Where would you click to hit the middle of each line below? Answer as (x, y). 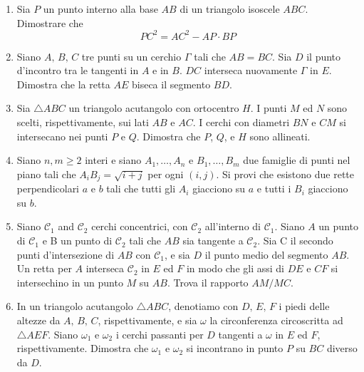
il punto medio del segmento (266, 254)
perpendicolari (48, 188)
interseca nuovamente (251, 70)
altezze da (38, 320)
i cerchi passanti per (160, 334)
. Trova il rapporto (208, 282)
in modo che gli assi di (235, 268)
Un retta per (44, 268)
